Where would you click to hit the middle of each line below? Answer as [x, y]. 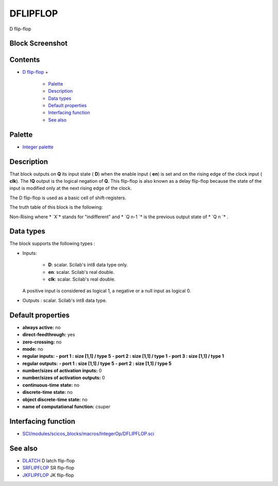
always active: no [42, 327]
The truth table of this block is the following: [56, 207]
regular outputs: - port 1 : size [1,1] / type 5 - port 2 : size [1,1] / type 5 [97, 363]
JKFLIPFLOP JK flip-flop [48, 475]
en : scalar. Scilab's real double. [81, 272]
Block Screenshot [39, 44]
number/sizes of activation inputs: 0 [62, 371]
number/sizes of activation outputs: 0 [64, 378]
